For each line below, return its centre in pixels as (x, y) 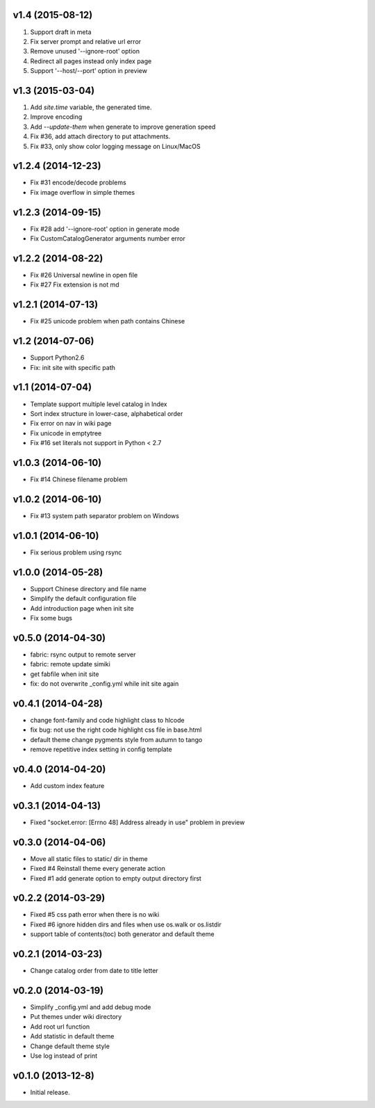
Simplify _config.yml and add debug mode (91, 1007)
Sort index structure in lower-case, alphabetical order (107, 413)
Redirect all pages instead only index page (91, 61)
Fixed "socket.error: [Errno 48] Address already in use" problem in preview (137, 822)
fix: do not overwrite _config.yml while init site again (105, 683)
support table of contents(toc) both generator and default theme (122, 934)
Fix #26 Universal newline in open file (84, 275)
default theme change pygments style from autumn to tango (116, 739)
